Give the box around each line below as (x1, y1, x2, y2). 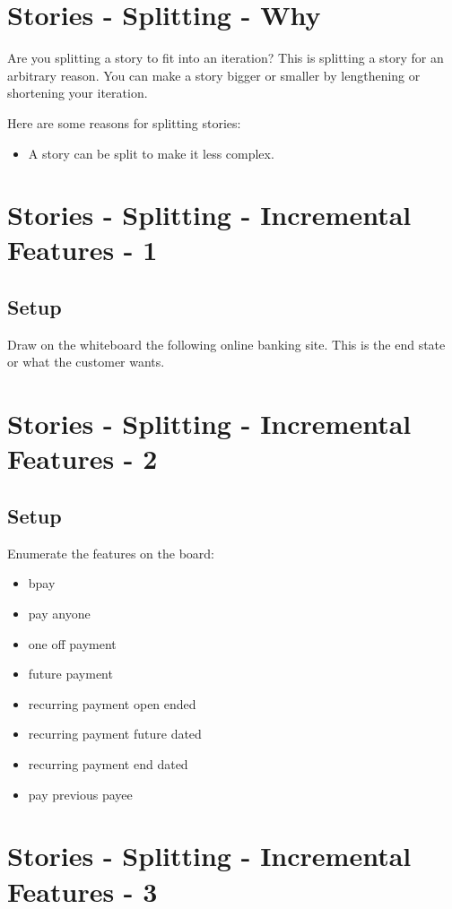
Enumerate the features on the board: (7, 543, 215, 562)
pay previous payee (28, 784, 133, 803)
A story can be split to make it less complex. (28, 143, 274, 162)
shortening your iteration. (7, 83, 148, 102)
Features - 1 (7, 231, 158, 268)
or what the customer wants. (7, 352, 165, 371)
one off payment (28, 634, 117, 653)
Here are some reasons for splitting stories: (7, 113, 241, 132)
